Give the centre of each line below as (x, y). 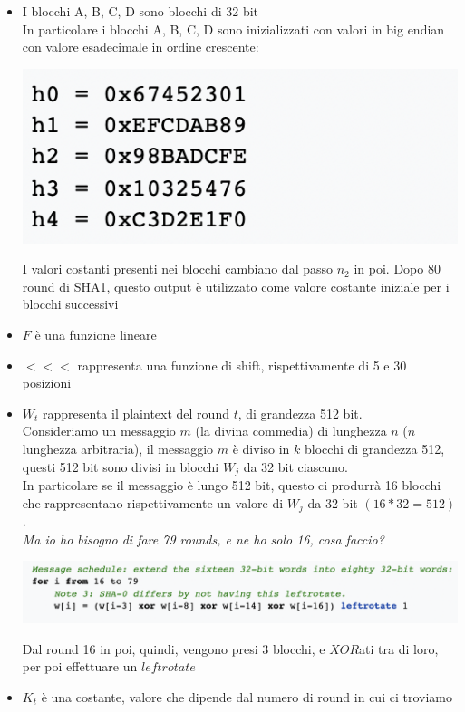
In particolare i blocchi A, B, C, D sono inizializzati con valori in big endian (233, 29)
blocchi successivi (70, 304)
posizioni (47, 383)
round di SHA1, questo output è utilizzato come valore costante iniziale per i (236, 286)
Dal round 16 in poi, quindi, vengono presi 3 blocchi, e (174, 648)
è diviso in (261, 448)
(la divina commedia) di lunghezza (291, 431)
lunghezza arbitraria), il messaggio (118, 448)
